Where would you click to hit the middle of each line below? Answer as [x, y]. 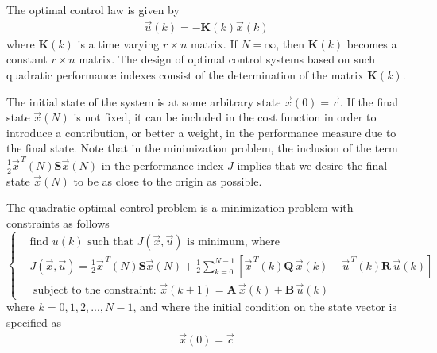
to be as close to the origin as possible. [168, 180]
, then [290, 43]
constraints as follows [58, 223]
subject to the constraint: [95, 290]
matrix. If [214, 43]
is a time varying [118, 43]
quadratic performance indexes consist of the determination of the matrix [185, 75]
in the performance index [162, 165]
